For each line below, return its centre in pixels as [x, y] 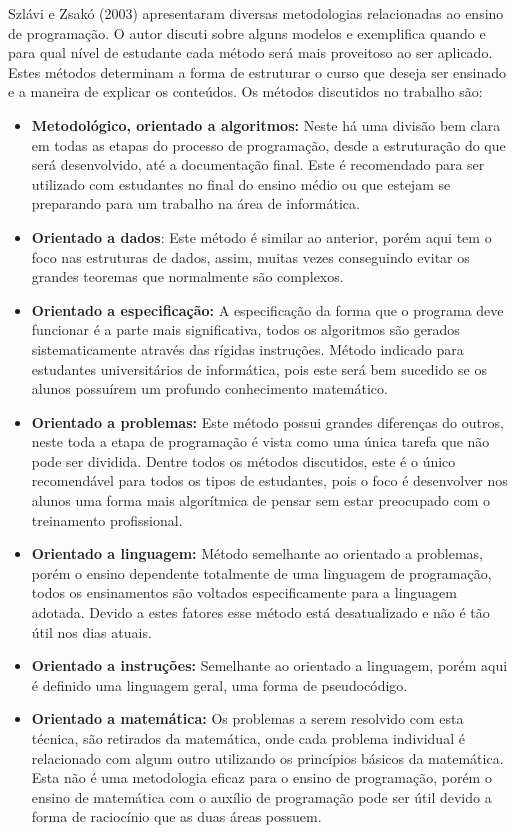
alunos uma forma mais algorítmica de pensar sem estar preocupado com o [261, 500]
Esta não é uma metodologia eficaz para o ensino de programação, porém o [261, 777]
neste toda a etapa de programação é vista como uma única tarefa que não [260, 441]
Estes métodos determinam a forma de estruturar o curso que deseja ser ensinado [257, 71]
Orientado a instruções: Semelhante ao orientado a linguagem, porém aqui [269, 665]
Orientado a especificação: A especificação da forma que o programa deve [267, 309]
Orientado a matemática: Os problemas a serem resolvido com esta [247, 718]
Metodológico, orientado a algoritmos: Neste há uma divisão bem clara [266, 124]
